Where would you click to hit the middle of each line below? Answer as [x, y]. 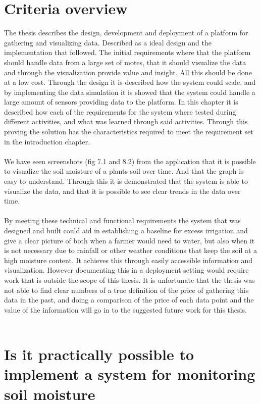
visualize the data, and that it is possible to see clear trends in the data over [122, 191]
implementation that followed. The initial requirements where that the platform [127, 52]
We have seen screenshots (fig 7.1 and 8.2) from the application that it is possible [130, 161]
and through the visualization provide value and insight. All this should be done [128, 72]
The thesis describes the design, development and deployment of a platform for [126, 33]
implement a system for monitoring [130, 374]
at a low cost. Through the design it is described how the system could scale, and [130, 82]
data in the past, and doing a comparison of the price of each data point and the [129, 300]
